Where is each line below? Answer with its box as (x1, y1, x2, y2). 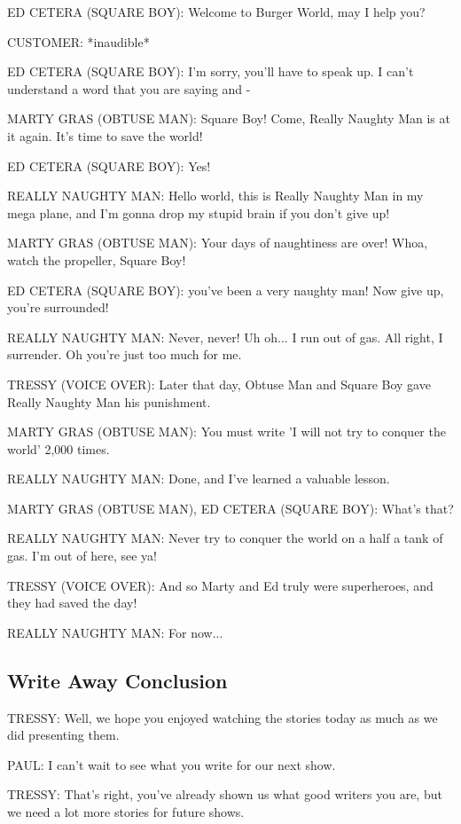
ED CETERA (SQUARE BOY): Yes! (7, 156, 211, 175)
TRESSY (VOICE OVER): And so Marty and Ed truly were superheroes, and (7, 576, 434, 594)
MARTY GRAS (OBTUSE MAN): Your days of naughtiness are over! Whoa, (7, 233, 428, 252)
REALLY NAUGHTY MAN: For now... (7, 623, 223, 641)
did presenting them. (7, 726, 120, 744)
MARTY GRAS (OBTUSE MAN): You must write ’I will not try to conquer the (7, 422, 446, 441)
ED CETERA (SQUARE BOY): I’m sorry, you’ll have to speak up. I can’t (7, 62, 414, 81)
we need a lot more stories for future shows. (7, 803, 245, 821)
